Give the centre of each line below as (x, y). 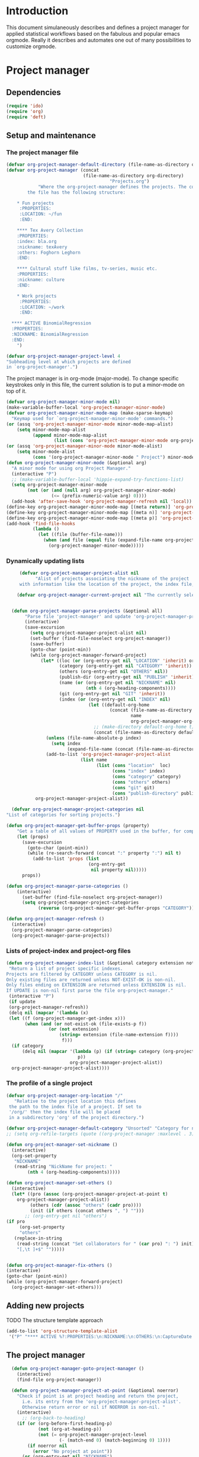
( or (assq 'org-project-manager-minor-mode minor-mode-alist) (84, 446)
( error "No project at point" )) (72, 1451)
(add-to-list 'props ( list (66, 859)
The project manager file (42, 152)
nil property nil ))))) (119, 870)
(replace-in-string (38, 1238)
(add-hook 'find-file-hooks (41, 523)
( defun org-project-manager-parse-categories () (67, 886)
